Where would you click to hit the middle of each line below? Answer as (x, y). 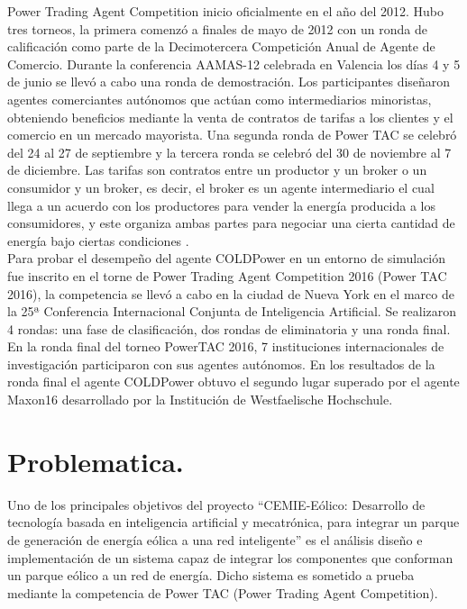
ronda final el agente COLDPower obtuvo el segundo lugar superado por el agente (233, 382)
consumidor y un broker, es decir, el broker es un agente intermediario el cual (221, 187)
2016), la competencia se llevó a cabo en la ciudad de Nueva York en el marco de (231, 293)
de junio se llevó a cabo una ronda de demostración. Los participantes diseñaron (229, 82)
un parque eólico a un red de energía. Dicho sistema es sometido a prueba (211, 575)
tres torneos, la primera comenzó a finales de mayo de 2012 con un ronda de (217, 28)
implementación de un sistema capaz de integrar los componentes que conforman (230, 557)
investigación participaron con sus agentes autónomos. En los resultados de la (221, 364)
